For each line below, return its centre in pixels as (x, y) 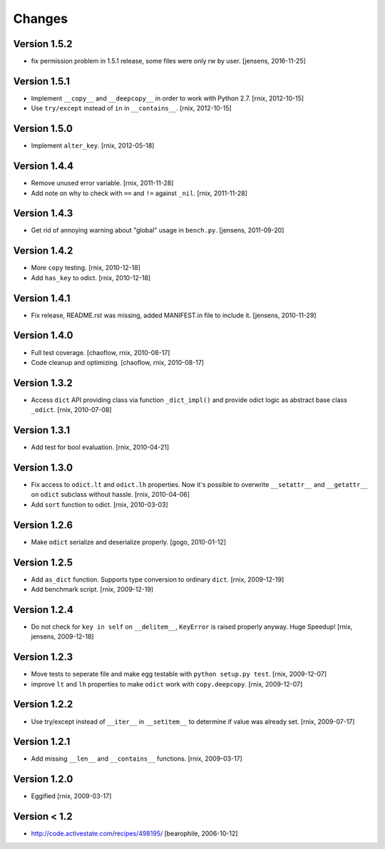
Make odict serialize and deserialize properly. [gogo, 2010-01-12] (129, 542)
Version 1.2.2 (43, 705)
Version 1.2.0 (43, 779)
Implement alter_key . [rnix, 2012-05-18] (93, 145)
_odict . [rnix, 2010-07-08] (71, 410)
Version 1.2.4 (43, 609)
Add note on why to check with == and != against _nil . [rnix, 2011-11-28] (139, 193)
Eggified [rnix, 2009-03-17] (71, 796)
